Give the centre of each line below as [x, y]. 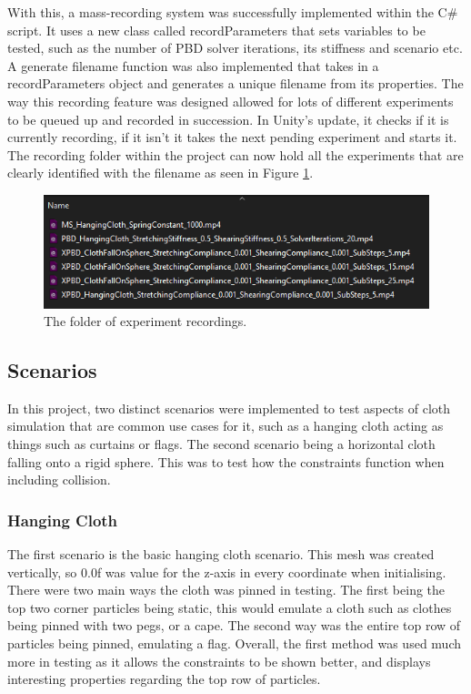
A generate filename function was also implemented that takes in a [193, 65]
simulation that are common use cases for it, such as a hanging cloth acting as [225, 426]
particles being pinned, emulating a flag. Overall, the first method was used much [234, 643]
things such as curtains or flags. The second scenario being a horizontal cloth [221, 444]
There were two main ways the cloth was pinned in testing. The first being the [226, 590]
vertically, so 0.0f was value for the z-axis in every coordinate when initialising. [227, 572]
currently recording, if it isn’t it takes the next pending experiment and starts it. [232, 137]
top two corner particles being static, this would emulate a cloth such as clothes [230, 607]
